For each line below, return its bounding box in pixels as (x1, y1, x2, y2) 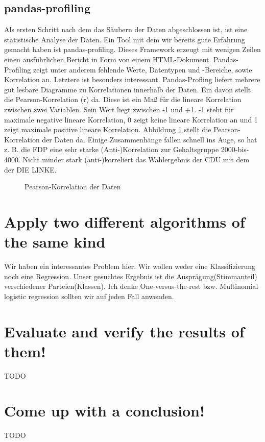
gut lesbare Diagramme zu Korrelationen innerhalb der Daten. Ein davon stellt (4, 84, 251, 94)
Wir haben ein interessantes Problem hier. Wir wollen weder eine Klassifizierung (4, 261, 256, 272)
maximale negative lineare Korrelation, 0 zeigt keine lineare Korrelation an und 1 (4, 114, 258, 125)
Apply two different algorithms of (4, 211, 245, 232)
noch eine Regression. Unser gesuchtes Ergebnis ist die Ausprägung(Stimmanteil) (4, 271, 257, 281)
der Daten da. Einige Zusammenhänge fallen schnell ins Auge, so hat (42, 134, 257, 144)
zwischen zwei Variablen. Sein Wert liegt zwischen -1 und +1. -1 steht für (4, 104, 234, 114)
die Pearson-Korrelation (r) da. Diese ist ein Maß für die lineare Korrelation (4, 94, 242, 105)
